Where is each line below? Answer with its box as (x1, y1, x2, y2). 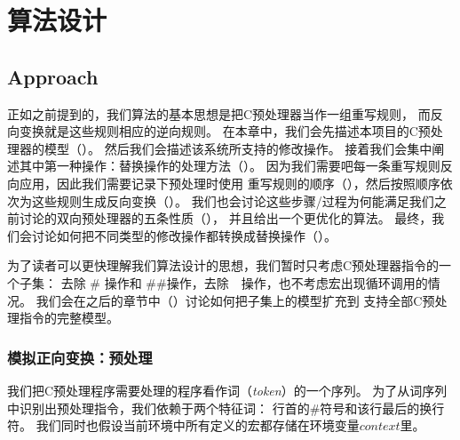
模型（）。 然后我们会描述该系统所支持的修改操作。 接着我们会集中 (44, 139, 432, 157)
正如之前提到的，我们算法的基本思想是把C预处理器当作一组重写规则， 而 (7, 104, 431, 123)
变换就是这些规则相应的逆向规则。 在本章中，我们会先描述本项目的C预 (19, 122, 431, 140)
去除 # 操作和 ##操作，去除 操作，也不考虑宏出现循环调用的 (60, 273, 428, 292)
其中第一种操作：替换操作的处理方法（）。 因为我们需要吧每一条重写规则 (19, 156, 440, 175)
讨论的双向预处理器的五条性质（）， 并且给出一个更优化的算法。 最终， (19, 209, 432, 228)
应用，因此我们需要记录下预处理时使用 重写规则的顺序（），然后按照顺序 (19, 173, 440, 192)
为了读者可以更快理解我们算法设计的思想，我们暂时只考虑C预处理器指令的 (7, 256, 440, 275)
